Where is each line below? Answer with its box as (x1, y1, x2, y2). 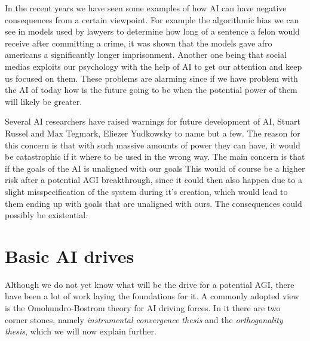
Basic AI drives (5, 243, 134, 268)
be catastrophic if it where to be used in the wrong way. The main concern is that (5, 150, 305, 163)
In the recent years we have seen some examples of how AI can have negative (5, 2, 287, 14)
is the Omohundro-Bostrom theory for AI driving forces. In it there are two (5, 302, 281, 314)
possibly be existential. (5, 209, 88, 221)
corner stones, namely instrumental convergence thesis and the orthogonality (5, 313, 283, 325)
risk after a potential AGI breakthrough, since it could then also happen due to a (5, 173, 302, 186)
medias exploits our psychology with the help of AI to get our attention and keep (5, 60, 302, 72)
